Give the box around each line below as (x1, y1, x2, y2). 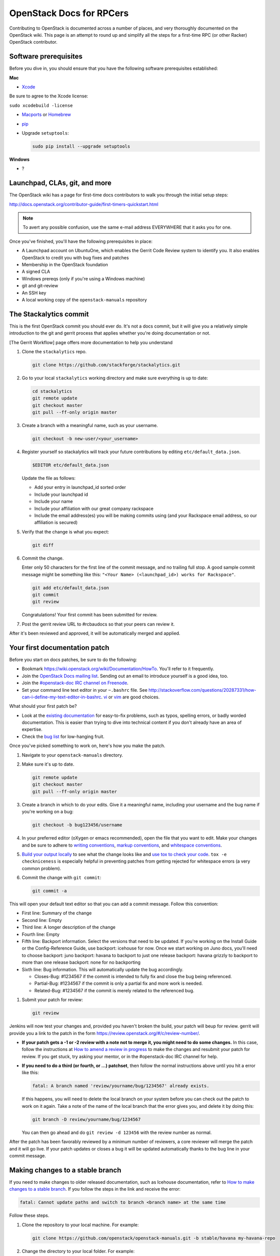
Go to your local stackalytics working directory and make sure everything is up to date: (22, 375, 208, 381)
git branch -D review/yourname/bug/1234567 (32, 1116, 141, 1122)
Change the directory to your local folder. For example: (22, 1248, 135, 1254)
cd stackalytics (32, 388, 73, 394)
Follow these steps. (9, 1212, 50, 1218)
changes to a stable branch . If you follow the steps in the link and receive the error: (9, 1186, 181, 1192)
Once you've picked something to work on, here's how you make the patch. (9, 743, 165, 749)
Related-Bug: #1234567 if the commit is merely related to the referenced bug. (34, 987, 195, 993)
